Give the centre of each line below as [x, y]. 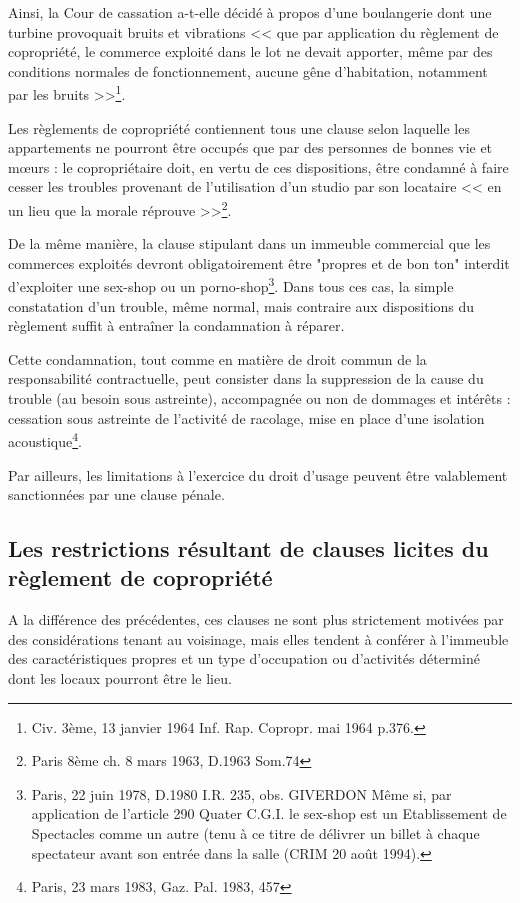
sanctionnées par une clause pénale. [116, 494]
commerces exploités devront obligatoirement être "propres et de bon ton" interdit [259, 262]
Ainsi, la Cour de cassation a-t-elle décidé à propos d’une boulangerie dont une [250, 12]
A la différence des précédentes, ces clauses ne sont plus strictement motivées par [256, 619]
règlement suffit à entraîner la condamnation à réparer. [176, 325]
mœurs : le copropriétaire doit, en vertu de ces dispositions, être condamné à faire [258, 166]
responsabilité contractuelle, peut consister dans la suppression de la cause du [246, 378]
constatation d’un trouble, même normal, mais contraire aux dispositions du [241, 305]
